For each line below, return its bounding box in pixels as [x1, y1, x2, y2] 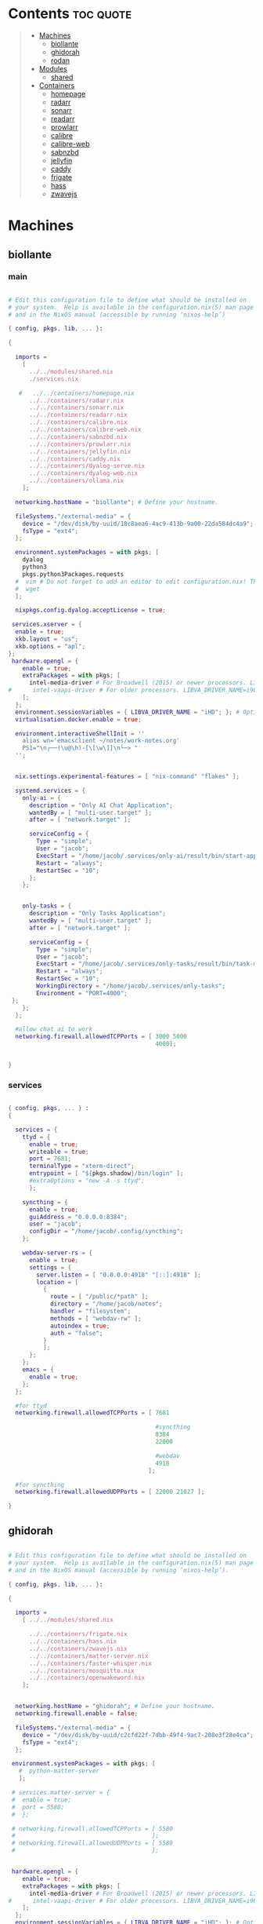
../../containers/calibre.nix [28, 418, 128, 426]
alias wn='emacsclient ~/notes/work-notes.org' [22, 737, 180, 745]
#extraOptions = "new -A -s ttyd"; [28, 1177, 146, 1185]
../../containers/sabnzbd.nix [28, 433, 128, 440]
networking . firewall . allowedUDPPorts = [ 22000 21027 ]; [15, 1488, 205, 1496]
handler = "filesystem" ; [49, 1308, 131, 1316]
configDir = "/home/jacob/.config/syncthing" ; [28, 1228, 184, 1236]
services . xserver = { [11, 621, 82, 629]
